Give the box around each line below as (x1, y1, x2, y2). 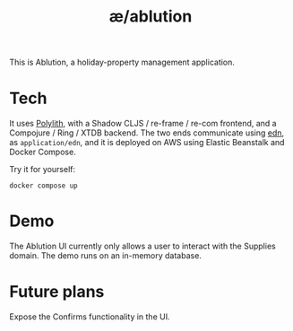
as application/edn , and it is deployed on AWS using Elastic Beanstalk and (9, 137, 285, 148)
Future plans (9, 282, 105, 302)
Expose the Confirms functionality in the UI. (9, 311, 170, 322)
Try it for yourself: (9, 164, 76, 175)
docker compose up (9, 181, 78, 190)
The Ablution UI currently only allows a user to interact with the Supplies (9, 240, 276, 252)
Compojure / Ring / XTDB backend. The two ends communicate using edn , (9, 127, 285, 138)
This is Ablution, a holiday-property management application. (9, 57, 236, 68)
